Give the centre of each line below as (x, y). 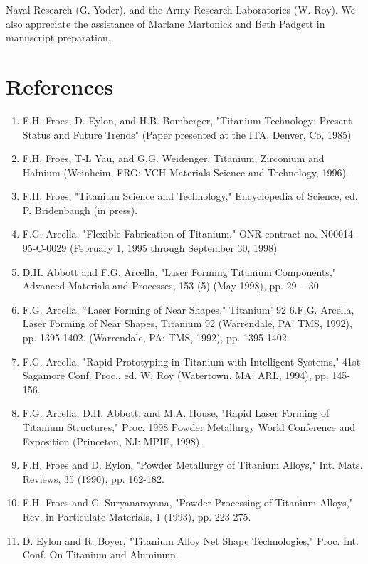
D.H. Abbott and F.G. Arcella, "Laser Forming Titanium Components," (179, 271)
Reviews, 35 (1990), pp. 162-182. (93, 478)
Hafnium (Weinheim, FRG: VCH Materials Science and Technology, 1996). (185, 172)
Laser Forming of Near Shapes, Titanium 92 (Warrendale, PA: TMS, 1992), (187, 323)
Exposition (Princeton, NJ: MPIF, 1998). (112, 441)
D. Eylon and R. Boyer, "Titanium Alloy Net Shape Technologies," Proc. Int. (190, 540)
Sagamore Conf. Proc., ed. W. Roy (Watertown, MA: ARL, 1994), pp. (175, 375)
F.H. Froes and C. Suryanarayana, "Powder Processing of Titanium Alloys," (188, 502)
